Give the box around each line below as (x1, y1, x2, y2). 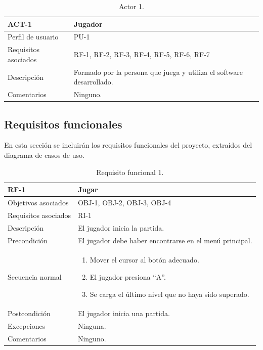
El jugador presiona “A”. (90, 272, 166, 282)
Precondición (8, 235, 48, 245)
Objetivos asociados (8, 197, 69, 208)
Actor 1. (119, 1, 144, 11)
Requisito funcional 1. (96, 166, 164, 177)
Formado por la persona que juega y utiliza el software (73, 66, 243, 77)
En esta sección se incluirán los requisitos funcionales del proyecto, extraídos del (4, 140, 252, 150)
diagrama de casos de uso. (4, 150, 84, 160)
